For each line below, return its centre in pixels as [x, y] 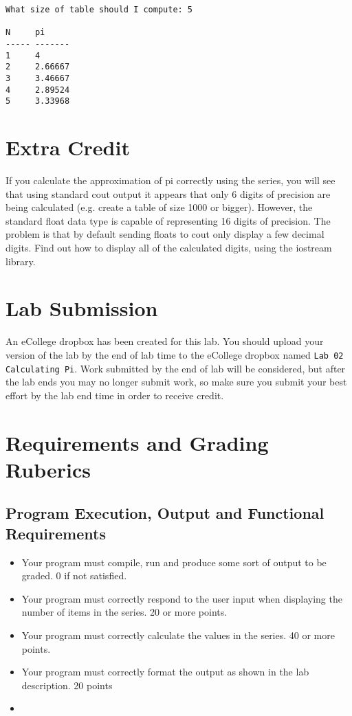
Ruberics [48, 469]
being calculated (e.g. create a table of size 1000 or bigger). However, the [159, 207]
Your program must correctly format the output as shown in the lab [165, 672]
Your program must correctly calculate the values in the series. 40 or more [178, 635]
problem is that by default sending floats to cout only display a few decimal [165, 234]
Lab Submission [82, 308]
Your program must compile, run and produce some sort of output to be [174, 562]
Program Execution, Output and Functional [165, 513]
